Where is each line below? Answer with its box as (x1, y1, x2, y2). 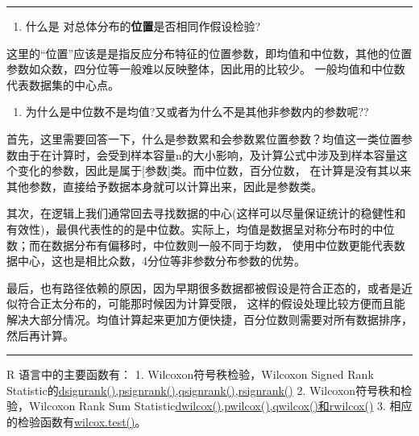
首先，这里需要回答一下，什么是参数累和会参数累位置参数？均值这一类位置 (6, 130, 401, 147)
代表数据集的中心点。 (6, 76, 119, 93)
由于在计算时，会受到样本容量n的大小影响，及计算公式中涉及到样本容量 (17, 146, 396, 163)
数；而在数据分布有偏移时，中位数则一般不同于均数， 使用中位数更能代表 (6, 236, 394, 253)
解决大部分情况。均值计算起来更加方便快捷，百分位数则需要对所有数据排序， (6, 310, 413, 327)
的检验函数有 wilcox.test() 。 (6, 413, 147, 430)
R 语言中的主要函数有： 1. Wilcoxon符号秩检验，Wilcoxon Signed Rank (6, 366, 374, 383)
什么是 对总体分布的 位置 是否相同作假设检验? (25, 18, 261, 34)
